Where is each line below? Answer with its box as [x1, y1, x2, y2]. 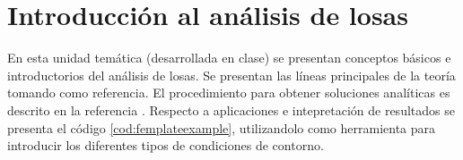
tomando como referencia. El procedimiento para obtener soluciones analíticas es [7, 83, 450, 102]
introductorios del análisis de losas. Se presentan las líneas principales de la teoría [7, 65, 456, 84]
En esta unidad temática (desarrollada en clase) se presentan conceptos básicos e [7, 48, 451, 67]
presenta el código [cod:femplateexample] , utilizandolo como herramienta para [7, 118, 436, 137]
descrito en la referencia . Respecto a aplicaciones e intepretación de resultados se [7, 100, 455, 119]
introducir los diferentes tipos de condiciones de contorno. [7, 136, 324, 155]
